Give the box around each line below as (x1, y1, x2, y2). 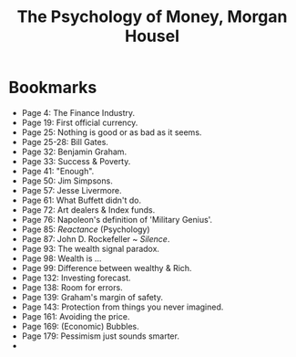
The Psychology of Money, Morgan (16, 6, 288, 27)
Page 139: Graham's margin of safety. (21, 291, 163, 302)
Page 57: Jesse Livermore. (21, 184, 122, 195)
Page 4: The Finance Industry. (21, 107, 136, 118)
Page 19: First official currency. (21, 117, 138, 128)
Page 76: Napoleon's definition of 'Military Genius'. (21, 214, 213, 225)
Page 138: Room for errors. (21, 281, 124, 293)
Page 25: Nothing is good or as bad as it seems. (21, 126, 202, 138)
